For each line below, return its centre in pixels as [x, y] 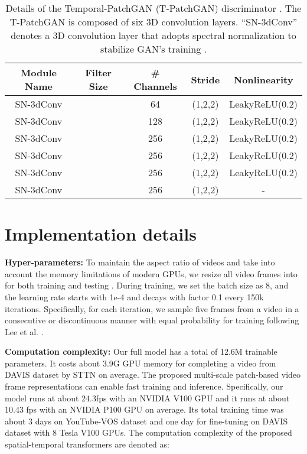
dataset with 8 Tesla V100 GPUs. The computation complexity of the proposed [148, 432]
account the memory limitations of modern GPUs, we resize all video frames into [151, 273]
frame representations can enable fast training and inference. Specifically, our [144, 386]
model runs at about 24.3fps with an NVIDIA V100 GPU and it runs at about [147, 398]
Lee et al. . [24, 331]
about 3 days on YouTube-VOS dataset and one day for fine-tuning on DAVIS [146, 421]
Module [38, 72]
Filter [99, 72]
